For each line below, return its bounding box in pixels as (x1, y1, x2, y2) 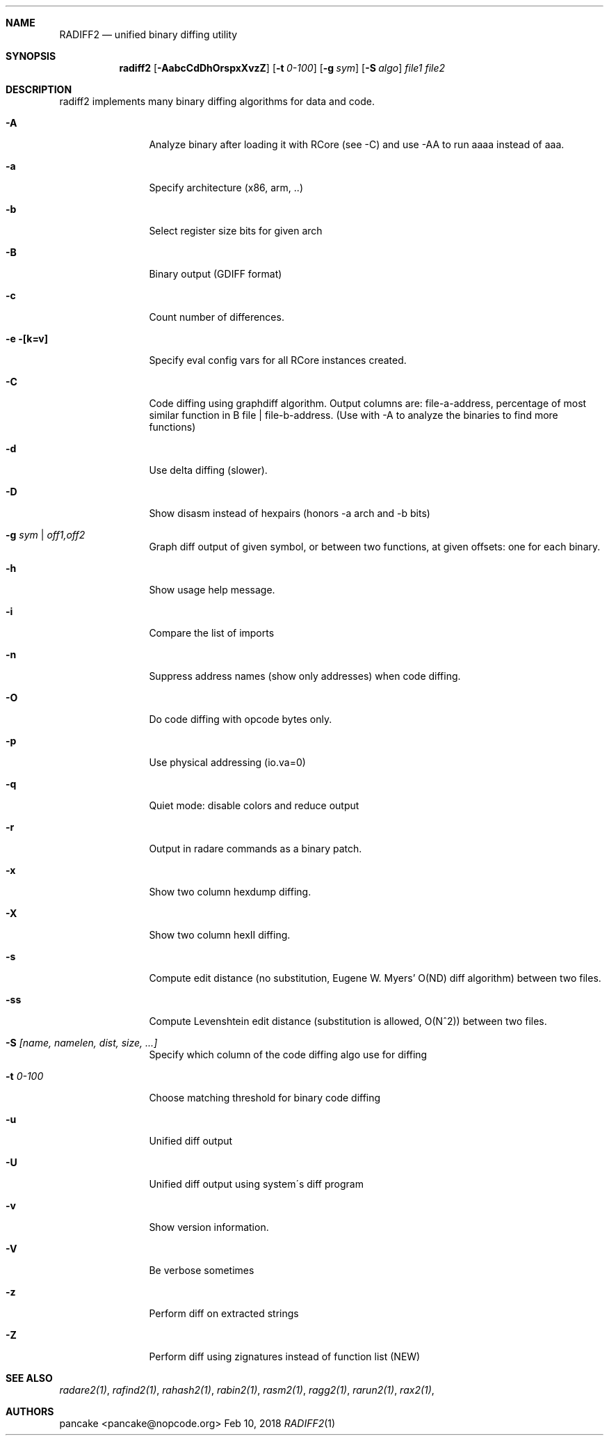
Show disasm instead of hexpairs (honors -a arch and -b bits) (149, 507, 430, 519)
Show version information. (149, 1221, 269, 1233)
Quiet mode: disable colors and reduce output (149, 799, 359, 811)
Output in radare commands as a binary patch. (149, 843, 362, 854)
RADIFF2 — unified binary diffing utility (59, 29, 238, 40)
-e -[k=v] (6, 333, 49, 344)
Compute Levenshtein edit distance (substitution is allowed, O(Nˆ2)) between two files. (149, 1015, 547, 1027)
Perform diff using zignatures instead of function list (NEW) (149, 1351, 421, 1362)
